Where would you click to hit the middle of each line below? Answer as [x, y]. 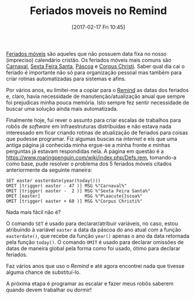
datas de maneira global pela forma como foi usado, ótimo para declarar [93, 248]
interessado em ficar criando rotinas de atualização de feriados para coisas [97, 132]
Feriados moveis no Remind [98, 11]
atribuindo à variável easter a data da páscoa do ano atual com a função [94, 229]
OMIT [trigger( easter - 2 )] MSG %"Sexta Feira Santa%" [78, 191]
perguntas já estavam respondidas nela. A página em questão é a [85, 151]
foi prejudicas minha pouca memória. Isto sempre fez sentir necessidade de [97, 102]
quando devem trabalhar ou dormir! [49, 290]
